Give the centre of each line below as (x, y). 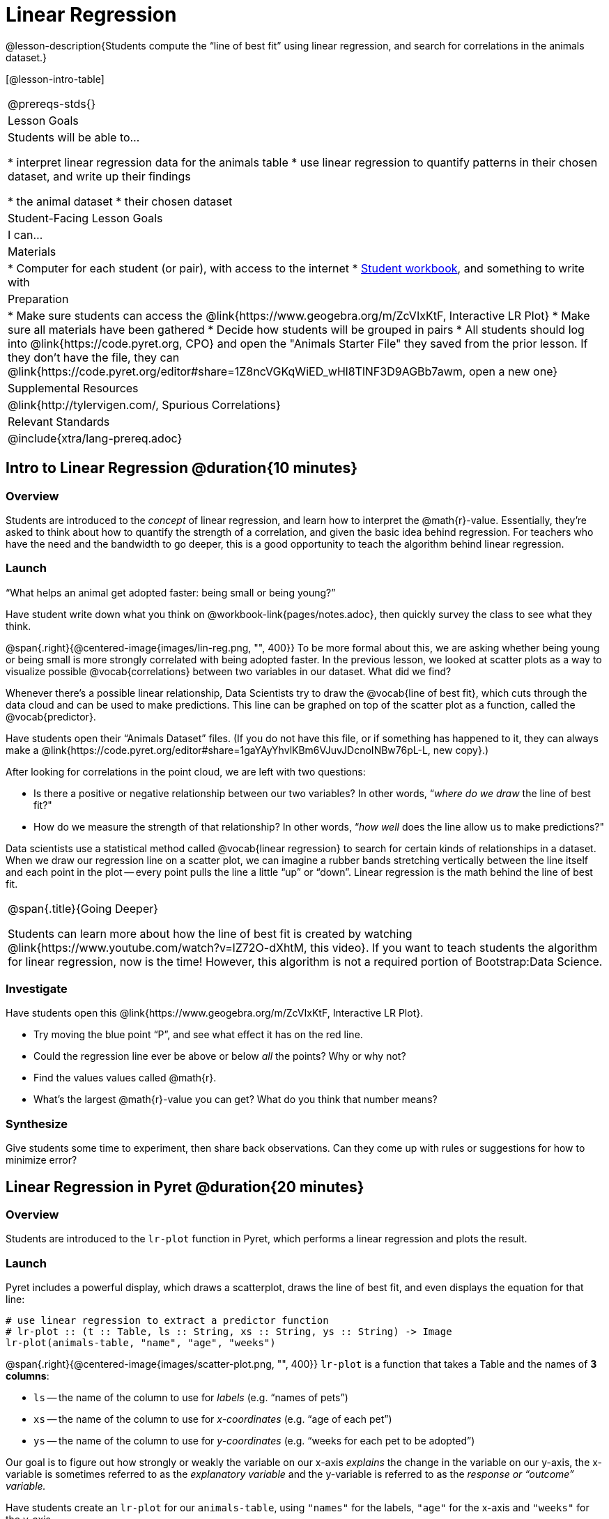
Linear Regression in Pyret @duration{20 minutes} (185, 1187)
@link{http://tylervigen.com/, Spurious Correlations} (144, 404)
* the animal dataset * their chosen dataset (120, 201)
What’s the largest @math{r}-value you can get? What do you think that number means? (236, 1100)
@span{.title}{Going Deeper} (83, 908)
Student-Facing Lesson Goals (85, 218)
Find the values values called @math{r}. (125, 1078)
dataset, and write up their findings (99, 176)
